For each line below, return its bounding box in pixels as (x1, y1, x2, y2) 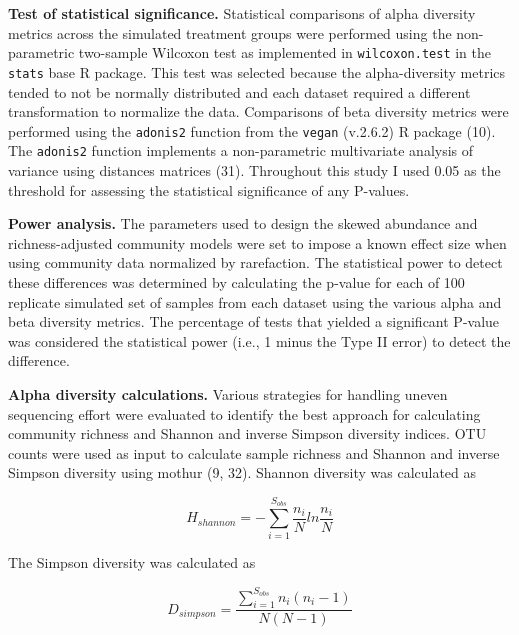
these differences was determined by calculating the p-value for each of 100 (8, 271, 465, 292)
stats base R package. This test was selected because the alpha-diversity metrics (8, 61, 506, 82)
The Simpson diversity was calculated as (8, 552, 256, 573)
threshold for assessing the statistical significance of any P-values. (8, 179, 410, 200)
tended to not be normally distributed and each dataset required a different (8, 81, 471, 102)
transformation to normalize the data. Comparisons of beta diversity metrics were (8, 101, 509, 122)
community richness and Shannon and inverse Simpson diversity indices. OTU (8, 423, 487, 444)
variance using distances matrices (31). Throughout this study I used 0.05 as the (8, 160, 501, 180)
